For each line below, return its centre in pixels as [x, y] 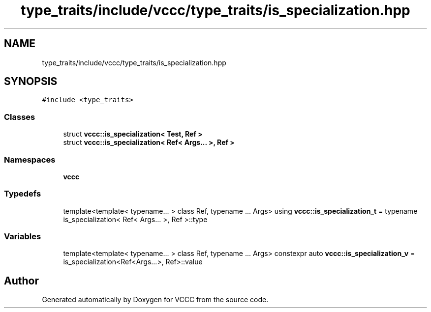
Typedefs [23, 194]
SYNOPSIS [31, 82]
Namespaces [30, 159]
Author [21, 281]
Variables [23, 237]
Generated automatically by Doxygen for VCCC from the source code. [155, 300]
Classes [20, 117]
